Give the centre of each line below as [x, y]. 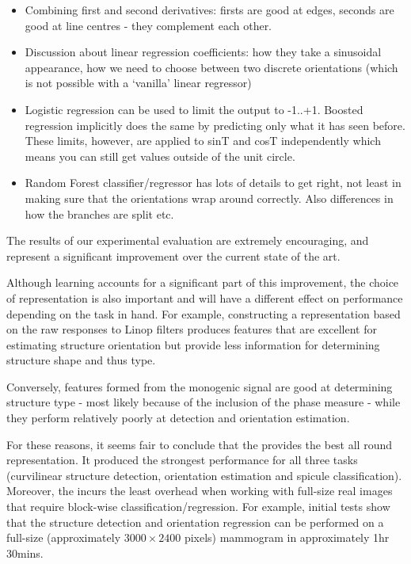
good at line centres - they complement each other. [148, 25]
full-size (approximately [64, 537]
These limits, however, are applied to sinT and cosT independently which [203, 141]
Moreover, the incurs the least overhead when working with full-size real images [200, 491]
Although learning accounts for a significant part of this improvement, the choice [203, 282]
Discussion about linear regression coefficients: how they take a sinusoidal [203, 52]
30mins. [25, 553]
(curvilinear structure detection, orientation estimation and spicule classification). [204, 475]
